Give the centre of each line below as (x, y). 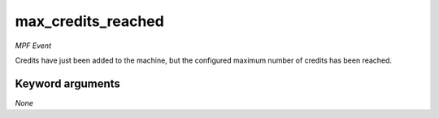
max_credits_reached (89, 21)
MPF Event (33, 46)
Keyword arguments (68, 83)
